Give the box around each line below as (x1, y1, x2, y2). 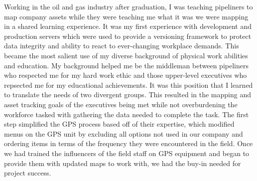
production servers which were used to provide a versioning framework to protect (4, 30, 252, 41)
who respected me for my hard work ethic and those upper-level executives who (4, 70, 247, 80)
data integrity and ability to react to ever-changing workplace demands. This (4, 40, 239, 51)
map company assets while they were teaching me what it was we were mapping (4, 11, 249, 21)
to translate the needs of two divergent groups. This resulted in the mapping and (4, 89, 251, 100)
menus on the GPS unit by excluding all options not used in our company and (4, 128, 243, 139)
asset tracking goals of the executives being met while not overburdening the (4, 99, 238, 109)
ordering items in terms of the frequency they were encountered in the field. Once (4, 138, 253, 149)
